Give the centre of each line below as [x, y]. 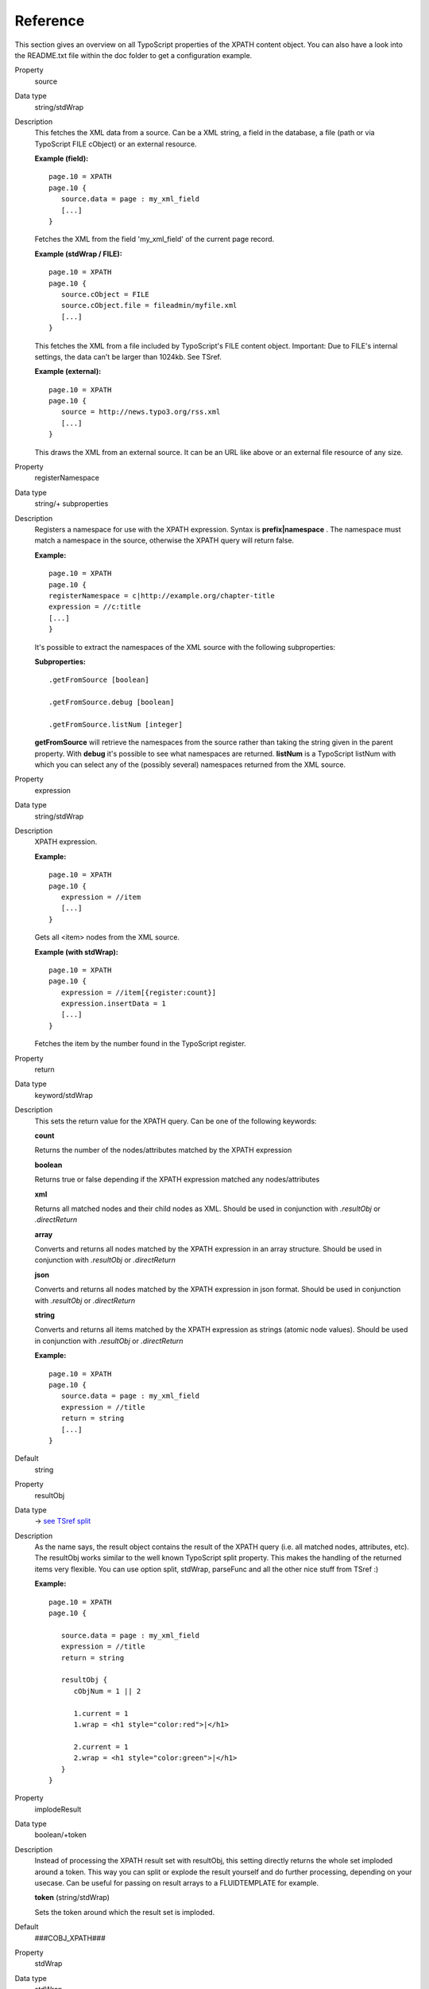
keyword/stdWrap [64, 1095]
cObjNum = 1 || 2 [107, 1691]
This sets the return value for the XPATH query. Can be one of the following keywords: [176, 1121]
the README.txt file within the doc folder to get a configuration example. [133, 55]
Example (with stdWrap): [76, 952]
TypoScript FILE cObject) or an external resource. [116, 144]
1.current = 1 [101, 1713]
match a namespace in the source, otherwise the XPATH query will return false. [164, 540]
